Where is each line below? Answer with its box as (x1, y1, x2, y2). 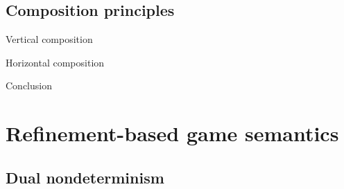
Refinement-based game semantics (6, 119, 339, 147)
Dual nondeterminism (6, 166, 164, 188)
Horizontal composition (6, 55, 105, 69)
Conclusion (6, 78, 52, 93)
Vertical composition (6, 32, 93, 46)
